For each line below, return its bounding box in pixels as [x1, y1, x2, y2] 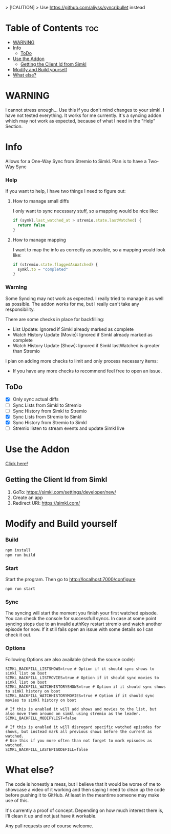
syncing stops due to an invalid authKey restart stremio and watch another [5, 621, 162, 627]
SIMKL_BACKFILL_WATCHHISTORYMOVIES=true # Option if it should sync [5, 693, 155, 698]
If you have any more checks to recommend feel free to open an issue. [12, 368, 162, 374]
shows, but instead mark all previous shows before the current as [5, 729, 153, 734]
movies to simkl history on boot [5, 698, 77, 703]
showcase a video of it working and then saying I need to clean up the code [5, 786, 165, 792]
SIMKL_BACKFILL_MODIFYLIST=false [5, 716, 77, 721]
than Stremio [12, 348, 40, 354]
